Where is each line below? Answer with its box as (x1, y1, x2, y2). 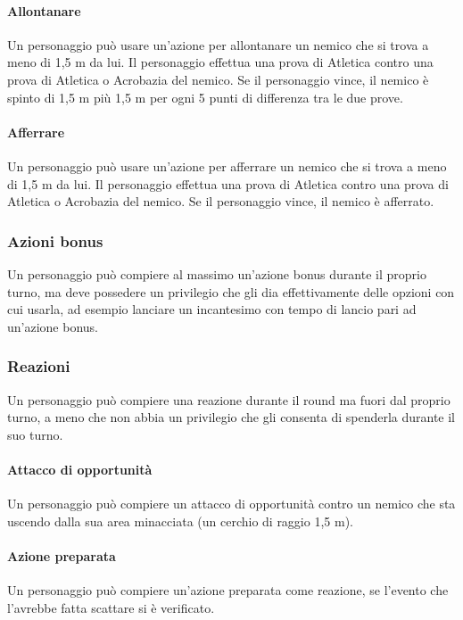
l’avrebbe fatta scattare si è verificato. (7, 598, 215, 616)
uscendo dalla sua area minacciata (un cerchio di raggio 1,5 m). (7, 511, 353, 530)
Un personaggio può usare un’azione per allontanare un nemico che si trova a (7, 35, 429, 54)
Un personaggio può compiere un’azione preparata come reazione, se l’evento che (7, 581, 449, 599)
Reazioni (7, 355, 70, 377)
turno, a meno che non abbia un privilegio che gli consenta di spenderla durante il (7, 408, 456, 426)
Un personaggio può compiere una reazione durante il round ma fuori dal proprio (7, 390, 451, 409)
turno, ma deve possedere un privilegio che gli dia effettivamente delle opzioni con (7, 282, 455, 301)
